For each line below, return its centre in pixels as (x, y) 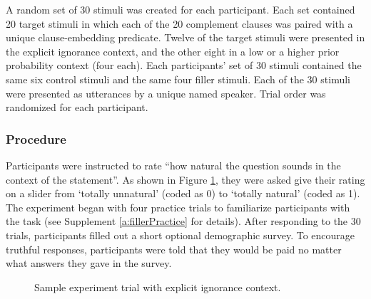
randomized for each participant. (77, 107)
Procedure (36, 138)
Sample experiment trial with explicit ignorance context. (158, 287)
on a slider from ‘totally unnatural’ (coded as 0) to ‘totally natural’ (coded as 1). (183, 193)
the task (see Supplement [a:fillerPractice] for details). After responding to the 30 (183, 221)
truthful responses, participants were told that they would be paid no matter (174, 249)
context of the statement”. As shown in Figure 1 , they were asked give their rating (185, 179)
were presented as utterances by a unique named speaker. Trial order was (166, 93)
